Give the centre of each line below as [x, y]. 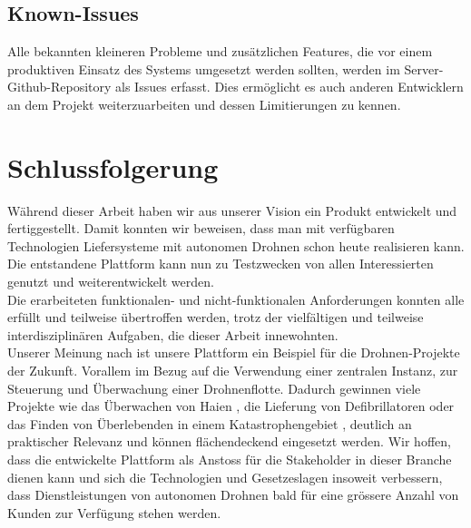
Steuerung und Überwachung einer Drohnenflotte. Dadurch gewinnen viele [214, 388]
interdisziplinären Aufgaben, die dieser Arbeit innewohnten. [173, 334]
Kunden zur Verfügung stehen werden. [114, 512]
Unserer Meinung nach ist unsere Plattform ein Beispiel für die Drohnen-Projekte [234, 352]
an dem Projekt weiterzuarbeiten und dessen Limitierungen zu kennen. [204, 104]
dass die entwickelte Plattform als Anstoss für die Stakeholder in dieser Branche [230, 460]
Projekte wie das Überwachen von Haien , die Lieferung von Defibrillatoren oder [231, 406]
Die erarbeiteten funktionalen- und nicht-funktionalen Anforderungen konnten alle [236, 299]
